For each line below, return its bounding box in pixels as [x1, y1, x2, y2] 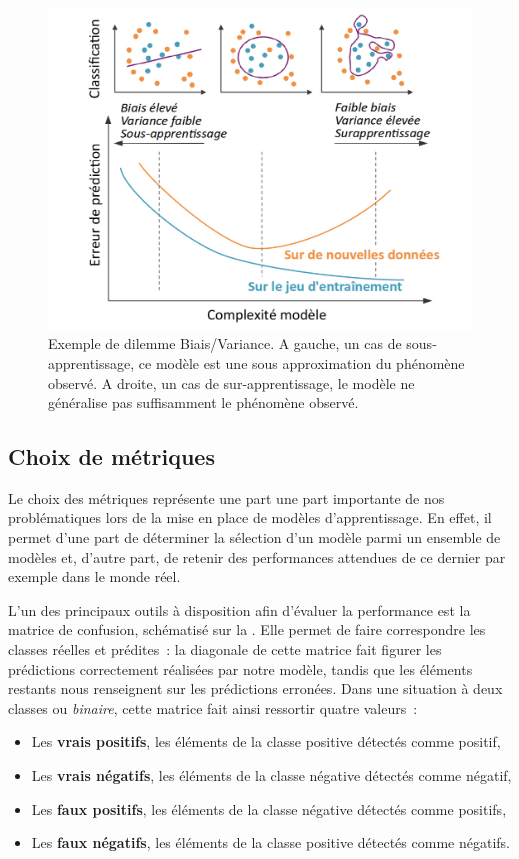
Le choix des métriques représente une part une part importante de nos [8, 487, 445, 508]
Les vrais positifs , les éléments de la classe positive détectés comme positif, [31, 731, 501, 752]
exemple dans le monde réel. [8, 566, 181, 587]
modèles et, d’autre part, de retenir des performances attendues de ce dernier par [8, 546, 506, 567]
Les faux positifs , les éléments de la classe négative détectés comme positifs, [31, 798, 507, 819]
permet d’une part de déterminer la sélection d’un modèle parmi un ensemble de [8, 527, 501, 548]
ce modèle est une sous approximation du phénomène [138, 352, 465, 373]
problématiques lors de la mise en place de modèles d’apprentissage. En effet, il [8, 507, 492, 528]
